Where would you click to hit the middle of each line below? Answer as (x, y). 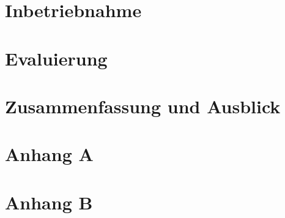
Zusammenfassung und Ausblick (143, 106)
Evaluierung (56, 58)
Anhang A (49, 154)
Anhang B (49, 202)
